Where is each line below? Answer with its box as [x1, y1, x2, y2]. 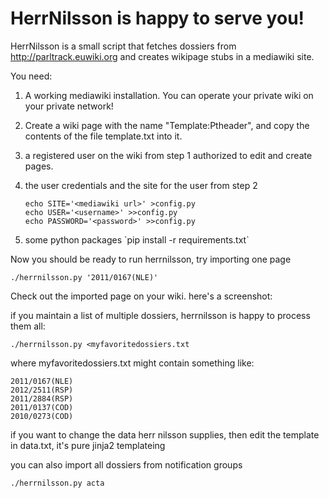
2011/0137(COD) [10, 402, 74, 412]
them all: [10, 320, 46, 332]
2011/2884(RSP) [10, 393, 74, 404]
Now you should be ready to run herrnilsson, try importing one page [10, 253, 292, 265]
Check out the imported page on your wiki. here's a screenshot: [10, 290, 273, 302]
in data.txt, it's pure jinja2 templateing [10, 439, 166, 451]
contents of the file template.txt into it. [24, 130, 183, 142]
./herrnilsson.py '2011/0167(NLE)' [10, 272, 159, 282]
